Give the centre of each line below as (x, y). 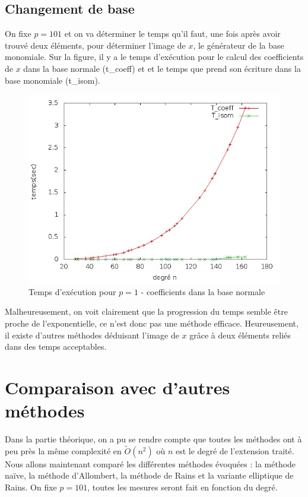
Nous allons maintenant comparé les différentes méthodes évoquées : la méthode (150, 463)
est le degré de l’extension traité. (235, 450)
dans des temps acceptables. (56, 346)
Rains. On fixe (31, 487)
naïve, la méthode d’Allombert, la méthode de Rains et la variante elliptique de (149, 475)
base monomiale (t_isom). (53, 80)
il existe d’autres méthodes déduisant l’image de (92, 335)
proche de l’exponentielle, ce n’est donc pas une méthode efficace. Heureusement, (152, 323)
